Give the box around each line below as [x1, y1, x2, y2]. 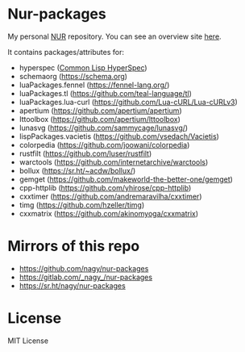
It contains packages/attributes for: [7, 47, 125, 57]
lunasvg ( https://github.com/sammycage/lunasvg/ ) [19, 123, 189, 132]
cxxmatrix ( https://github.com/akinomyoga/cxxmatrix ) [19, 208, 199, 218]
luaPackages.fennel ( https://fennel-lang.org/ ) [19, 80, 170, 90]
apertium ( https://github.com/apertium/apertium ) [19, 106, 182, 115]
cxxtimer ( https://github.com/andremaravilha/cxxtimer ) [19, 191, 202, 201]
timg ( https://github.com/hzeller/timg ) [19, 199, 145, 210]
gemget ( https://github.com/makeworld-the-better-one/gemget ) [19, 174, 233, 184]
